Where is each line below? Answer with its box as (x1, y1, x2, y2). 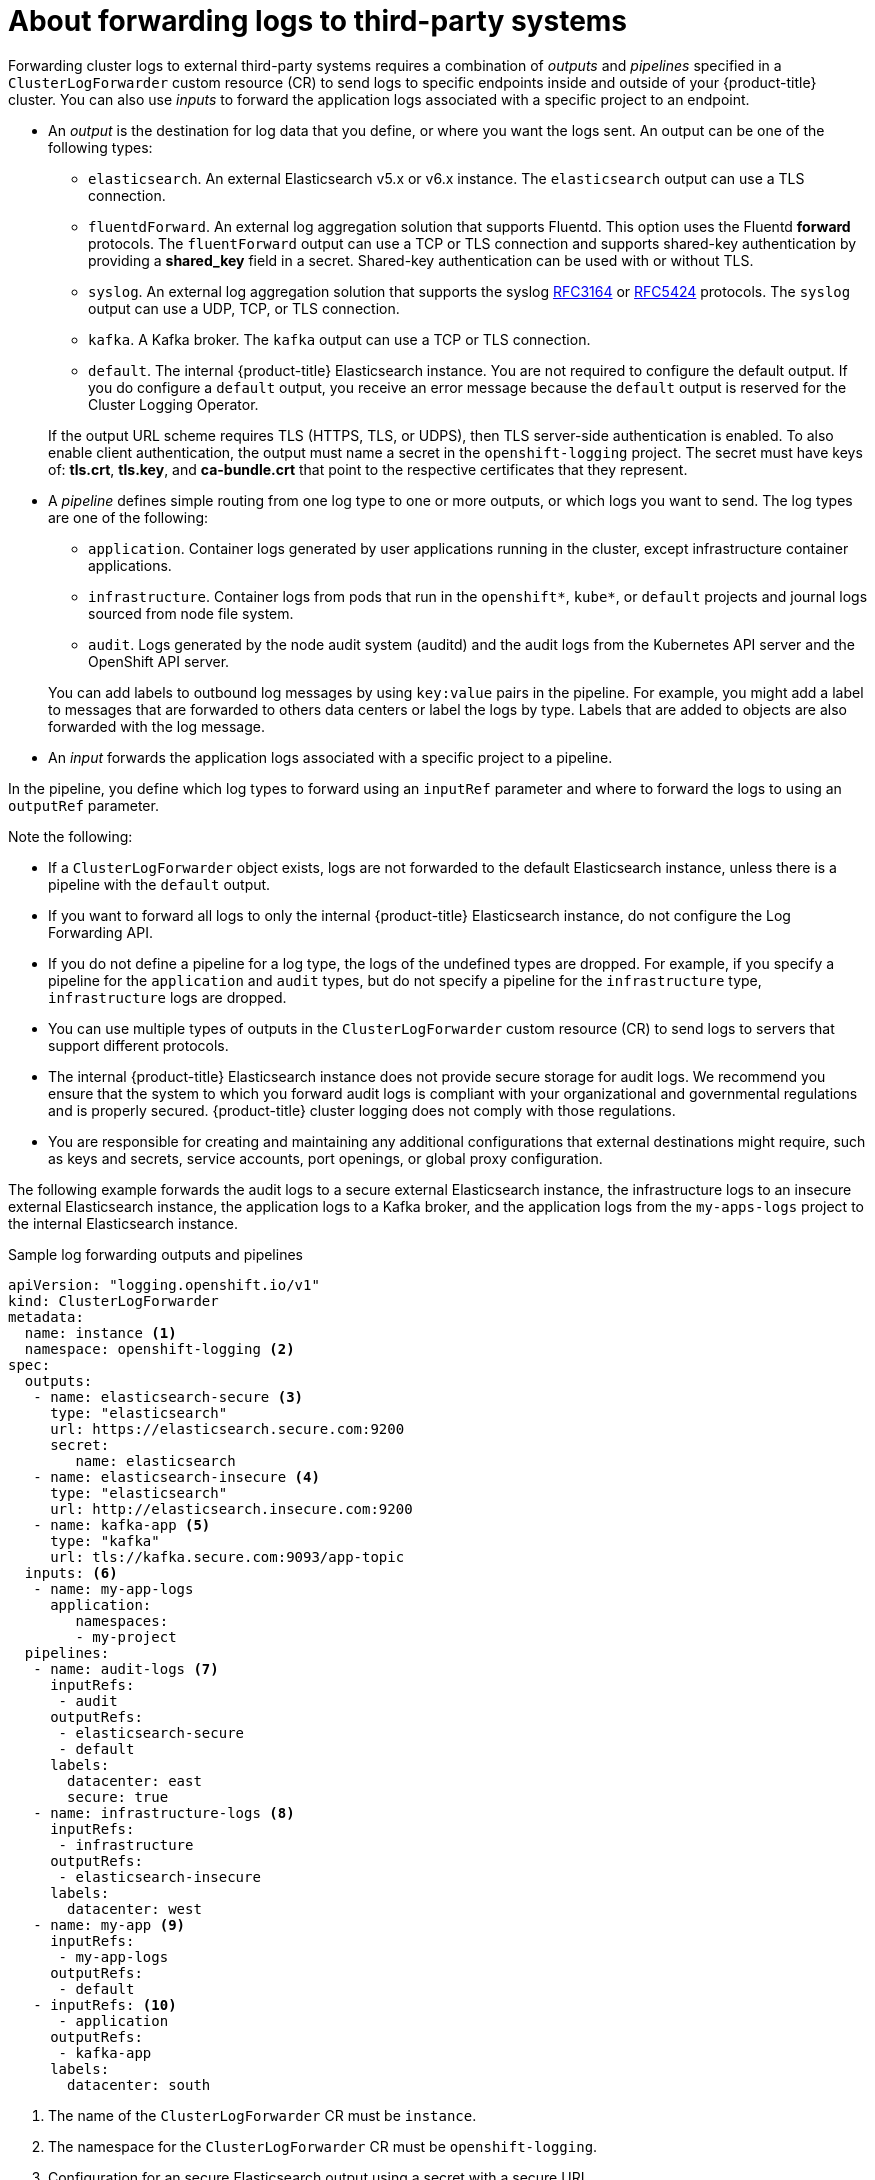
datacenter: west (67, 1900, 202, 1917)
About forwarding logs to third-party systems (8, 4, 628, 38)
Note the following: (8, 827, 133, 845)
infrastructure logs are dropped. (48, 988, 287, 1006)
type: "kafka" (50, 1532, 160, 1549)
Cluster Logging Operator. (88, 395, 259, 413)
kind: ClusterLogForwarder (8, 1292, 219, 1309)
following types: (48, 138, 153, 156)
